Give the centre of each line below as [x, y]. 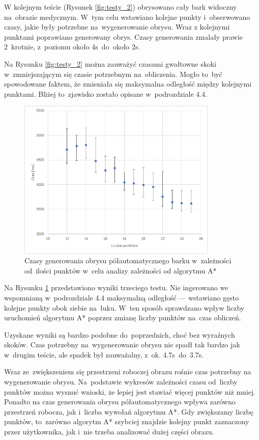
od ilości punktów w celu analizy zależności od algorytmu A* [121, 270]
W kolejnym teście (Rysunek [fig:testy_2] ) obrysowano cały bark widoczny [121, 7]
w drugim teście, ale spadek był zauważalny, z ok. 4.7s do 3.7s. [104, 354]
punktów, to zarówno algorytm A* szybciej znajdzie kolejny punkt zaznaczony [127, 421]
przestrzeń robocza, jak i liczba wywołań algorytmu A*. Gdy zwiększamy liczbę [129, 411]
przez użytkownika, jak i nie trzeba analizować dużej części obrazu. [109, 432]
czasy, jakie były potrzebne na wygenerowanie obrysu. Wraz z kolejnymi [117, 27]
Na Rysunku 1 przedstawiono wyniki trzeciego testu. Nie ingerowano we [116, 287]
